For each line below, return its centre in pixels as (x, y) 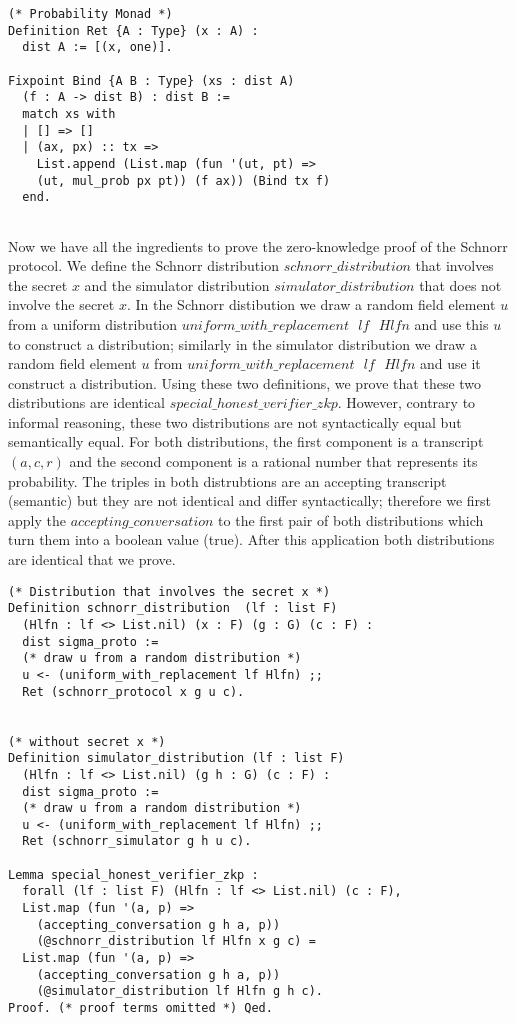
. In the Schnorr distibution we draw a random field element (311, 304)
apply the (37, 519)
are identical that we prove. (92, 559)
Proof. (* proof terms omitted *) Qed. (140, 1008)
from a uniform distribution (93, 323)
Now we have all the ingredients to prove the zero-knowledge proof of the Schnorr (258, 245)
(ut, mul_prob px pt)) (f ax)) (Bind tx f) (183, 180)
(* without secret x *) (87, 741)
